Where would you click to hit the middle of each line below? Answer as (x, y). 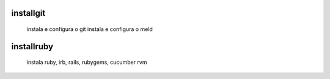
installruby (32, 46)
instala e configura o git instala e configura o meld (90, 29)
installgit (28, 13)
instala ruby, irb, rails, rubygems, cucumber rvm (87, 62)
